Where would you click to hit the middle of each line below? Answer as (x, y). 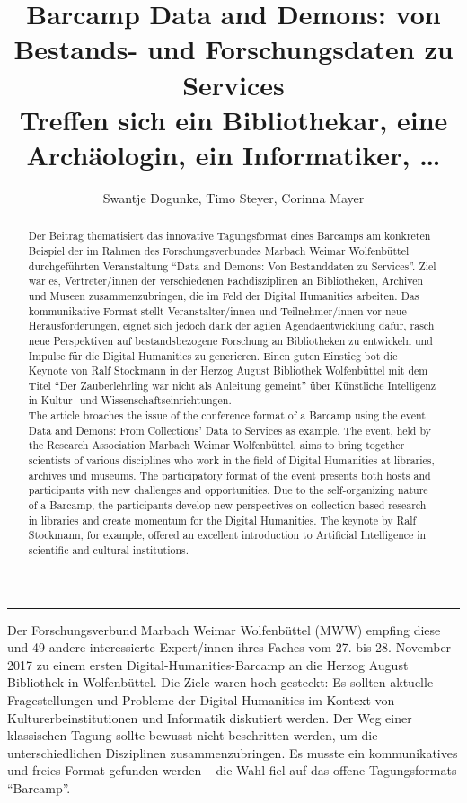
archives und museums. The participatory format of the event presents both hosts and (229, 475)
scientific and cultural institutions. (109, 550)
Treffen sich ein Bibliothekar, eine (233, 119)
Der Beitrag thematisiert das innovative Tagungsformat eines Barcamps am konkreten (229, 236)
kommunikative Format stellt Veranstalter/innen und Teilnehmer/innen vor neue (217, 310)
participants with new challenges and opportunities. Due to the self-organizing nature (228, 490)
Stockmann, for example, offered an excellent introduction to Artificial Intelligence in (227, 535)
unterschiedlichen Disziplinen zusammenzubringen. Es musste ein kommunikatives (233, 752)
